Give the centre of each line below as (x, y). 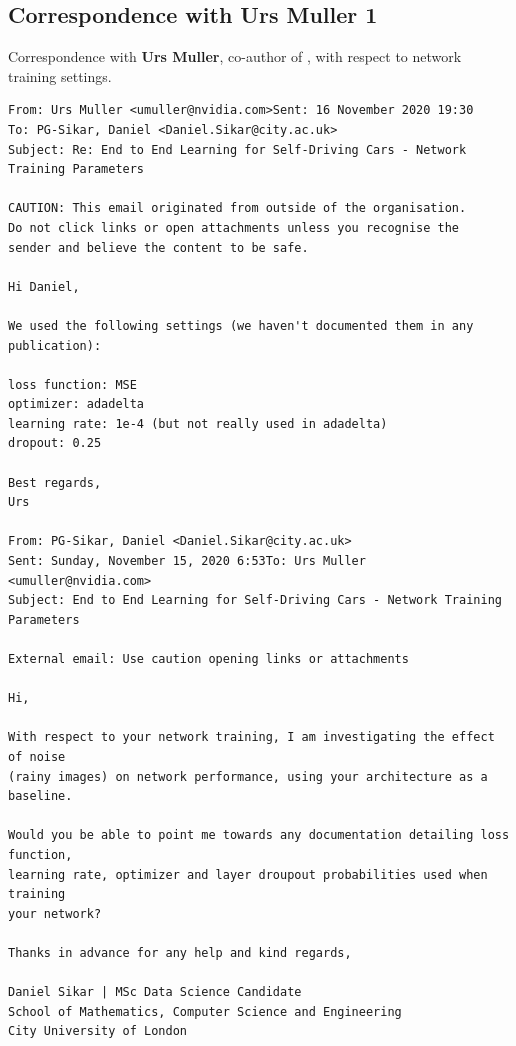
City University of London (97, 1031)
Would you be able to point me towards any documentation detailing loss (259, 835)
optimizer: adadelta (76, 404)
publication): (55, 345)
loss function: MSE (72, 384)
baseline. (40, 796)
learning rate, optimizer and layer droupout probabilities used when (248, 874)
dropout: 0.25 (55, 443)
